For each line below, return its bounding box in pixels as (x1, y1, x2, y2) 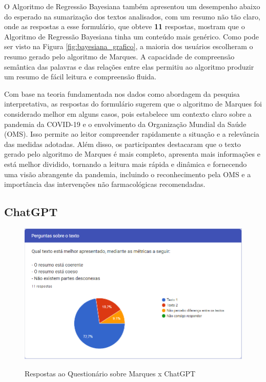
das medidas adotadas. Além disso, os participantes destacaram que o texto (4, 138, 241, 149)
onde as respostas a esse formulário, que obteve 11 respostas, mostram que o (4, 21, 245, 32)
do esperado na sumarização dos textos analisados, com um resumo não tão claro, (4, 11, 260, 22)
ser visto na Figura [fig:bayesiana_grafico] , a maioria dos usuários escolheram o (4, 41, 253, 52)
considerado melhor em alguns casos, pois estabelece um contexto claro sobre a (4, 108, 252, 119)
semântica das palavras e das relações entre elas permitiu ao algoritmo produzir (4, 61, 254, 72)
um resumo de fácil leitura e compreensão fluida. (4, 71, 156, 82)
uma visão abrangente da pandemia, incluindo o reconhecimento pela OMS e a (4, 168, 251, 179)
